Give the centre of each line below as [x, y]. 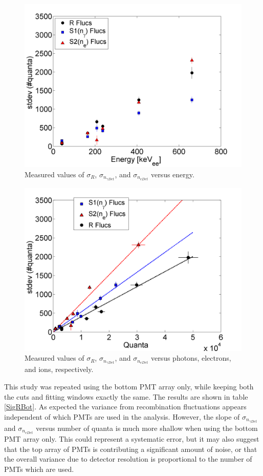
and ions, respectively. [59, 369]
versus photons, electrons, [191, 358]
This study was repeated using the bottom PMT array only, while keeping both [129, 386]
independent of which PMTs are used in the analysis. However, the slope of [122, 416]
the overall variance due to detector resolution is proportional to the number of [128, 459]
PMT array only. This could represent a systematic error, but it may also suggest [132, 438]
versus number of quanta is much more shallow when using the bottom [147, 428]
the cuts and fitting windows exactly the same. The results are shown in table [126, 396]
